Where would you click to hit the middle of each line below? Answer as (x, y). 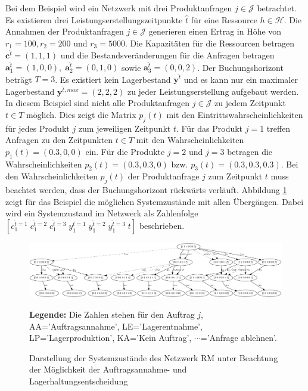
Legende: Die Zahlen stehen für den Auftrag (112, 314)
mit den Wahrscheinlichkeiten (190, 140)
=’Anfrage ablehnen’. (239, 338)
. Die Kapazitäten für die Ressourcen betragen (210, 43)
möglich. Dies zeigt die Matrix (81, 114)
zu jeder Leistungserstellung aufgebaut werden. (213, 91)
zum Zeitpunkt (235, 176)
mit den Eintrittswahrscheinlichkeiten (235, 114)
